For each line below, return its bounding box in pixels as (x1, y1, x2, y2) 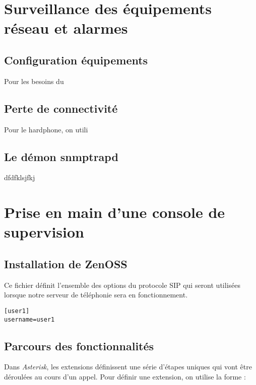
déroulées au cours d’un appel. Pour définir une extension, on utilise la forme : (4, 371, 246, 382)
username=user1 (4, 316, 55, 323)
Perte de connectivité (4, 100, 118, 116)
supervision (4, 221, 84, 242)
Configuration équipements (4, 52, 148, 67)
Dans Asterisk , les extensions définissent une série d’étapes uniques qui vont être (4, 361, 252, 372)
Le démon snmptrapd (4, 148, 118, 164)
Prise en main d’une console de (4, 202, 225, 222)
